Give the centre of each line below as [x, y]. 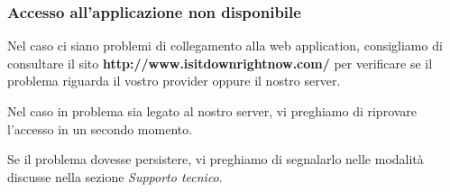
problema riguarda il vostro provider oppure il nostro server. [174, 81]
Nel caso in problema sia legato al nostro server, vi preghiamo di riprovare [212, 111]
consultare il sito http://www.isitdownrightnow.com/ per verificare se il [220, 63]
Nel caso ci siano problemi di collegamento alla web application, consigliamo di [225, 46]
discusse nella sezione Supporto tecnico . [115, 176]
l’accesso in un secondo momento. [100, 128]
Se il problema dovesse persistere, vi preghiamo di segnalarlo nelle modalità [216, 159]
